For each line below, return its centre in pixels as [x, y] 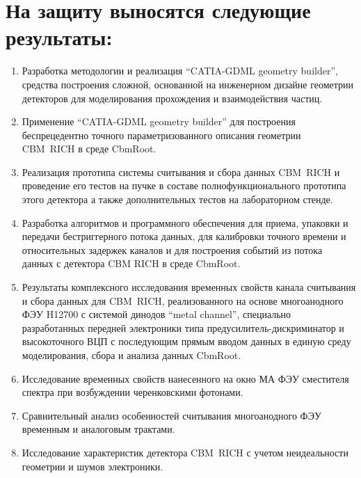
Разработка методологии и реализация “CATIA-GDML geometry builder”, [180, 71]
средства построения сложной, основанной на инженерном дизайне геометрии [188, 84]
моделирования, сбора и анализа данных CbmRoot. [131, 355]
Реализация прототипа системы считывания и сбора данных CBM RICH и [181, 172]
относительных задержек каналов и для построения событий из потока [172, 249]
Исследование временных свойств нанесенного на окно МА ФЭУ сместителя [185, 378]
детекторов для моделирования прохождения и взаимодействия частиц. [172, 98]
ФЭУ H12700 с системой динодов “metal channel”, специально [157, 314]
